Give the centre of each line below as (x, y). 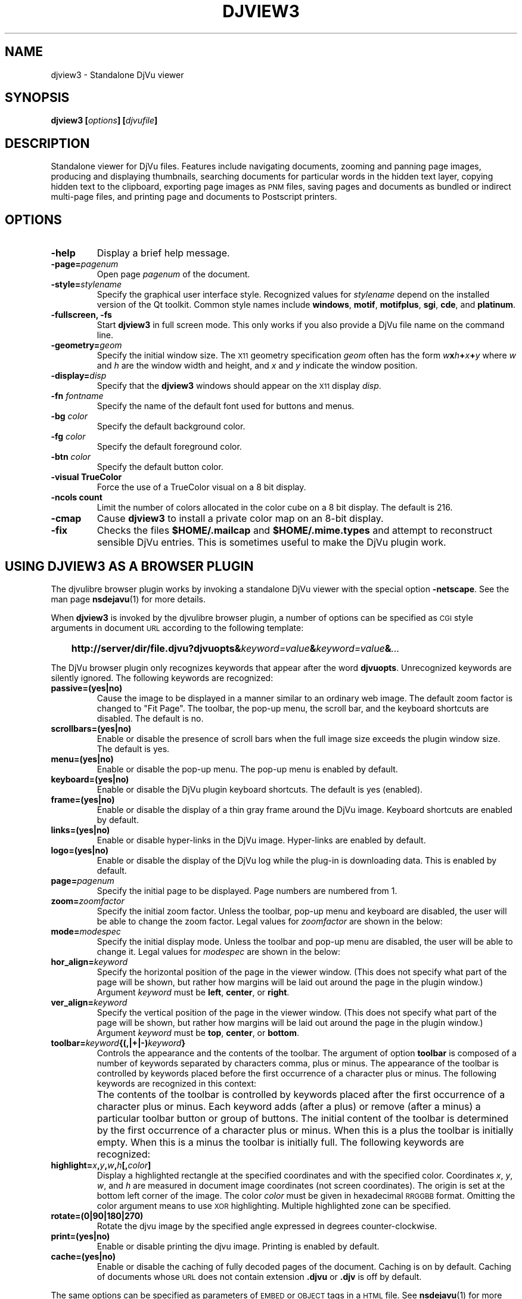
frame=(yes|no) (83, 799)
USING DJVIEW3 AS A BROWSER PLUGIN (129, 566)
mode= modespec (86, 931)
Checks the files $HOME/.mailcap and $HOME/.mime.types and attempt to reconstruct (295, 531)
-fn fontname (77, 396)
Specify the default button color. (160, 467)
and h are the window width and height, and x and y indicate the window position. (257, 366)
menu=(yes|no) (82, 759)
